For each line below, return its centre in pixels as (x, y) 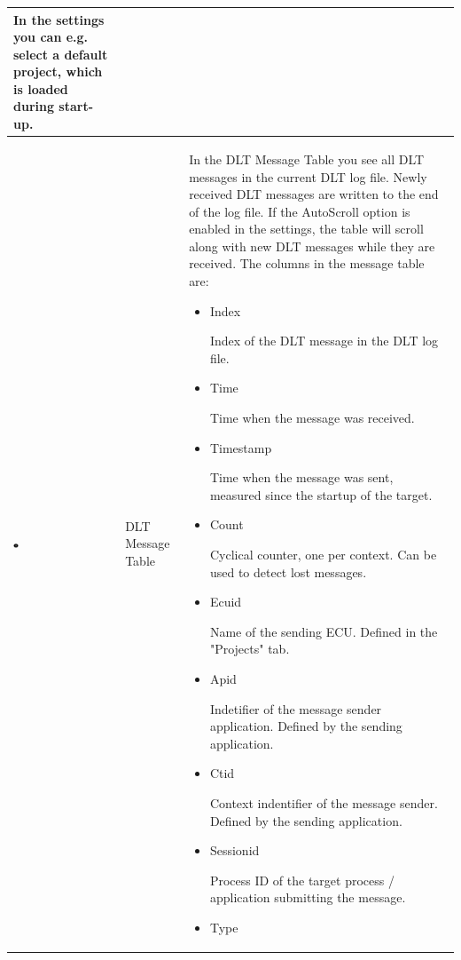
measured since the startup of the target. (321, 494)
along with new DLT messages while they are (312, 246)
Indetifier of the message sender (296, 708)
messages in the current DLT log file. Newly (308, 176)
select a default (61, 54)
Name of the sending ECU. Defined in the (324, 631)
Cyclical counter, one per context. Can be (323, 554)
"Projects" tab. (250, 649)
